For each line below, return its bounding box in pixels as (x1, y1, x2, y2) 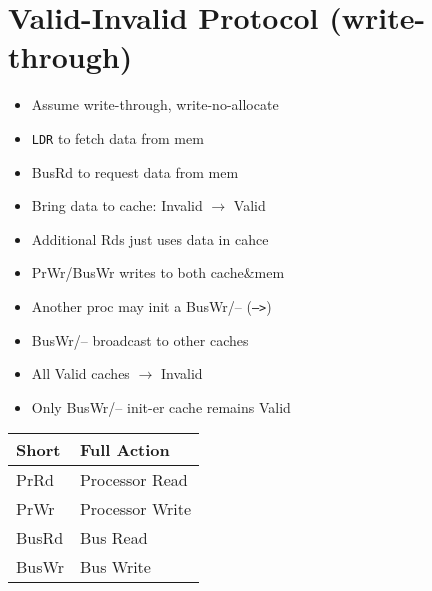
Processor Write (79, 497, 192, 521)
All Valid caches (31, 363, 130, 384)
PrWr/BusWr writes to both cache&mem (31, 262, 285, 283)
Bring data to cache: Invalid (31, 195, 203, 216)
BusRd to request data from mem (31, 161, 239, 182)
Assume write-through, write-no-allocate (31, 94, 279, 115)
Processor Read (79, 468, 188, 492)
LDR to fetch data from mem (31, 127, 204, 148)
